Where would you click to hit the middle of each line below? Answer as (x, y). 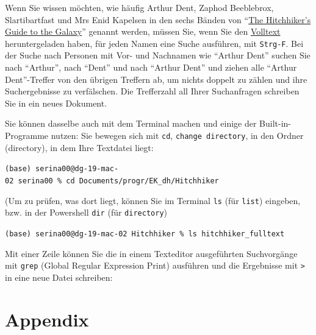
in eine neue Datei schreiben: (59, 277)
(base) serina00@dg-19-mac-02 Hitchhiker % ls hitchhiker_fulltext (145, 234)
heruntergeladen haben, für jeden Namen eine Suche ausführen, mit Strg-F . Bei (154, 43)
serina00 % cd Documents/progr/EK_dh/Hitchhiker (118, 181)
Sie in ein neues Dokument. (56, 103)
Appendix (47, 319)
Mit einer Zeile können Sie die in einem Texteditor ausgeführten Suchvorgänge (151, 253)
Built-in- (275, 123)
